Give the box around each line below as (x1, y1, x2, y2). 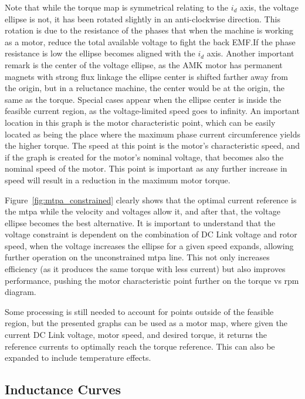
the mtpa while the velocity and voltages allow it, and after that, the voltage (5, 205, 280, 217)
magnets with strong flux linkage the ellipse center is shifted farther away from (5, 70, 288, 82)
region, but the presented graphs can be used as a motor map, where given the (5, 317, 287, 329)
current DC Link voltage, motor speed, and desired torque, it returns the (5, 328, 267, 341)
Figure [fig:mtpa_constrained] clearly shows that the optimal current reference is (5, 193, 297, 206)
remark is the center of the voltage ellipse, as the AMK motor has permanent (5, 58, 283, 71)
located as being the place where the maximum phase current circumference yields (5, 128, 300, 140)
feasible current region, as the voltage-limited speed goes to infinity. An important (5, 105, 300, 117)
